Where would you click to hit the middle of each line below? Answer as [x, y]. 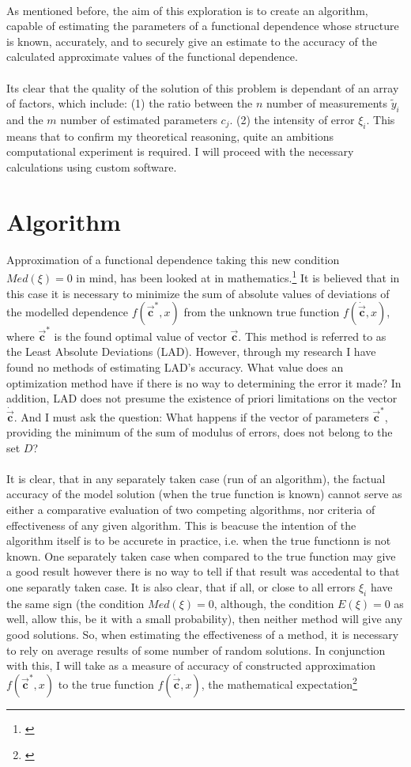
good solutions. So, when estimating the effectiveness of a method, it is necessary [203, 635]
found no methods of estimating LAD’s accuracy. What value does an [175, 367]
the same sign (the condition [75, 603]
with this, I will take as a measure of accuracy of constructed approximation [191, 665]
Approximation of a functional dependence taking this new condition [173, 259]
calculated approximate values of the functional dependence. [152, 57]
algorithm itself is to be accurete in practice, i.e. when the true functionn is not [199, 540]
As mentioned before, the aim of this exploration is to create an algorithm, [187, 10]
